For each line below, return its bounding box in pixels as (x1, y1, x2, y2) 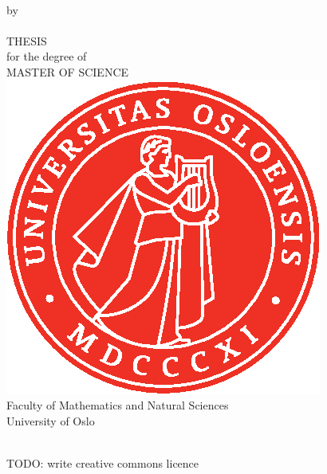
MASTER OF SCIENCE (6, 63, 129, 80)
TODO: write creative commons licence (6, 454, 199, 471)
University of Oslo (6, 412, 95, 429)
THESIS (6, 32, 47, 49)
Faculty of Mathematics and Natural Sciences (6, 397, 229, 413)
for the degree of (6, 48, 87, 65)
